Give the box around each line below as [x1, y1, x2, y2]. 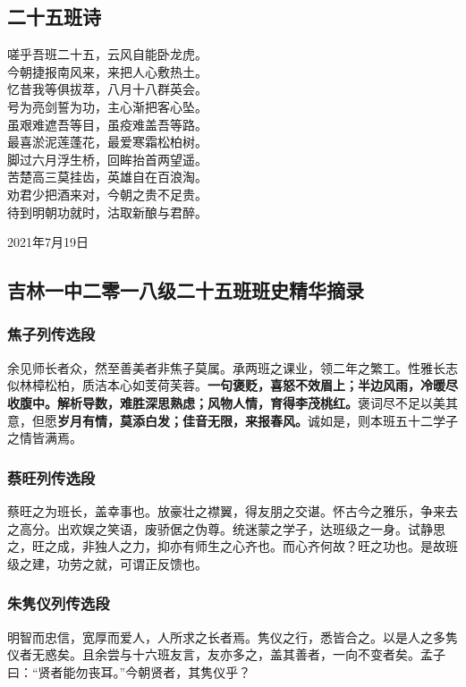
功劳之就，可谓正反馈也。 [56, 554, 208, 572]
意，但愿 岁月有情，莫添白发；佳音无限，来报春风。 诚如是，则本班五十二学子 [7, 411, 458, 429]
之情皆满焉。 [7, 428, 82, 447]
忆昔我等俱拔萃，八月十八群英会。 [7, 80, 208, 98]
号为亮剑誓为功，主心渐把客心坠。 [7, 97, 208, 115]
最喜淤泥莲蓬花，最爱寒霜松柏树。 [7, 132, 208, 151]
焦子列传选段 [7, 323, 96, 345]
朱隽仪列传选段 [7, 592, 110, 615]
